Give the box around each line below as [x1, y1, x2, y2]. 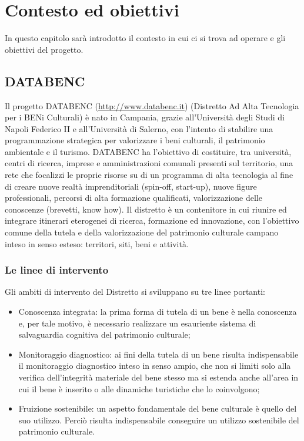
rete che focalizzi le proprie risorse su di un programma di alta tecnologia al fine [5, 169, 293, 181]
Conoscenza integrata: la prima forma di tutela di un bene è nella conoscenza [18, 305, 297, 318]
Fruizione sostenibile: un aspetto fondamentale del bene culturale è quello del [18, 402, 297, 415]
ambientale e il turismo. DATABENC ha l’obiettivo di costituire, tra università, [5, 145, 292, 157]
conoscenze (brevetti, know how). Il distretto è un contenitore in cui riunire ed [5, 203, 287, 215]
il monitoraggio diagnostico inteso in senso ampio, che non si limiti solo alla [18, 359, 291, 372]
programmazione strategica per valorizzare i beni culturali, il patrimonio [5, 134, 265, 146]
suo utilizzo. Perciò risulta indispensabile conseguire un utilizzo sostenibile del [18, 413, 299, 426]
